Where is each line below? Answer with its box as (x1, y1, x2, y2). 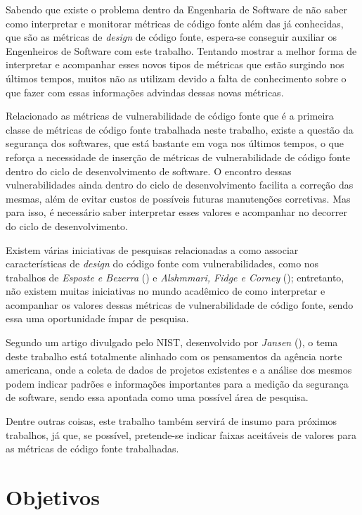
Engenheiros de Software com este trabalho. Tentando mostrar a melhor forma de (6, 43, 357, 58)
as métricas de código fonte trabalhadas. (6, 441, 179, 456)
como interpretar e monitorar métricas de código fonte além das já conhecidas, (6, 15, 344, 30)
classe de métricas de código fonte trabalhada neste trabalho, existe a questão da (6, 122, 354, 136)
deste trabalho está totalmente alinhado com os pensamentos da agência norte (6, 348, 342, 363)
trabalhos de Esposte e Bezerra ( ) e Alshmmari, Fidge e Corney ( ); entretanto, (6, 269, 344, 284)
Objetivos (6, 483, 100, 511)
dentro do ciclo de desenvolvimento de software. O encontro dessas (6, 163, 292, 178)
